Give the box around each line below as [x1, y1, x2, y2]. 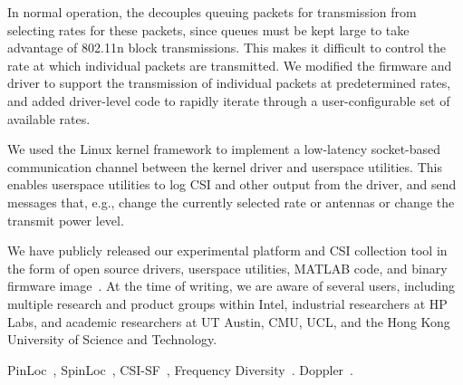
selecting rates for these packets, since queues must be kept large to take [7, 20, 410, 39]
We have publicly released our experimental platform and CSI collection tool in [7, 241, 448, 260]
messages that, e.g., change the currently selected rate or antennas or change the [7, 192, 455, 211]
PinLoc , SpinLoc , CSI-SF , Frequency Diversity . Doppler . [7, 360, 353, 379]
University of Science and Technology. [7, 330, 217, 349]
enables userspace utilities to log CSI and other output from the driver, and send [7, 175, 457, 194]
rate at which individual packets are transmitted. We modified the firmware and [7, 55, 452, 74]
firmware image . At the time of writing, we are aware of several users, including [7, 276, 455, 295]
